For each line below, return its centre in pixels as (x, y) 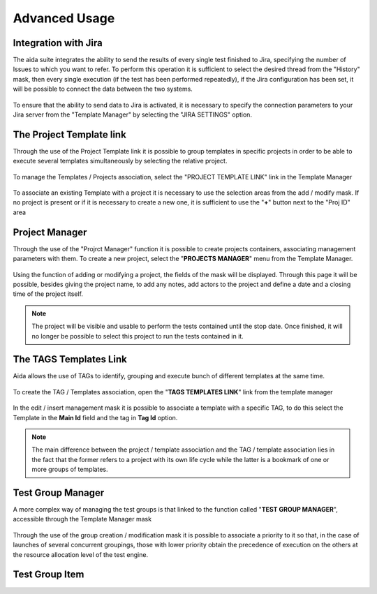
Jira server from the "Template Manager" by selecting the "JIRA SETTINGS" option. (133, 114)
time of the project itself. (48, 294)
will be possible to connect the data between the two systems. (103, 89)
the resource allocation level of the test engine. (81, 554)
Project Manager (50, 232)
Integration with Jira (58, 43)
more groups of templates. (70, 469)
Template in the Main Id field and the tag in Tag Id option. (95, 417)
